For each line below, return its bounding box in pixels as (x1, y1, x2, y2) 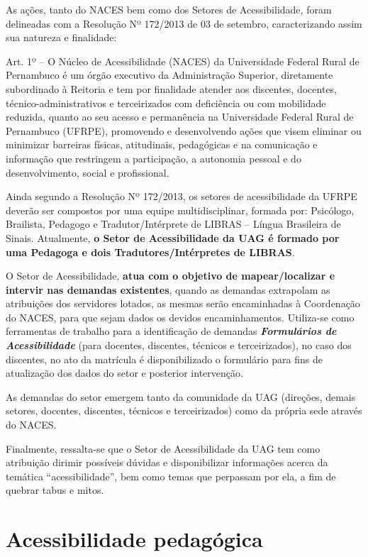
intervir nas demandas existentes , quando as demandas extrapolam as (6, 282, 330, 297)
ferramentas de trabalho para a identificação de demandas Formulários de (6, 324, 337, 338)
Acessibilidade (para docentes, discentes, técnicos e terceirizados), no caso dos (6, 338, 352, 353)
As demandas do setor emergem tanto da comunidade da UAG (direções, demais (6, 389, 356, 404)
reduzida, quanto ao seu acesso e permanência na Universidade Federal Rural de (6, 109, 354, 124)
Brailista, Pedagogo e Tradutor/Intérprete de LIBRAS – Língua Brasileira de (6, 216, 341, 231)
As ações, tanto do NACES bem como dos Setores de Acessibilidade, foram (6, 2, 332, 16)
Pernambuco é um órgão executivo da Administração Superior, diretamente (6, 67, 333, 82)
